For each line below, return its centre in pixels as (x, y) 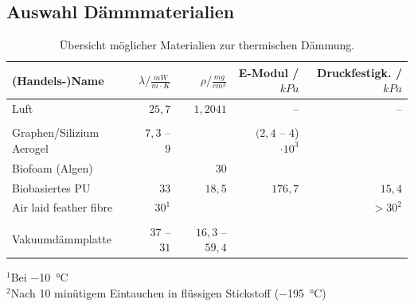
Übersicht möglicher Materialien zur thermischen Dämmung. (207, 45)
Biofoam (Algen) (53, 167)
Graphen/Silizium (56, 132)
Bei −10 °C (39, 277)
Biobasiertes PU (51, 187)
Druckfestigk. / (359, 72)
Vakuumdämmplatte (62, 239)
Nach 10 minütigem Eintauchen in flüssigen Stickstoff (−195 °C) (168, 292)
